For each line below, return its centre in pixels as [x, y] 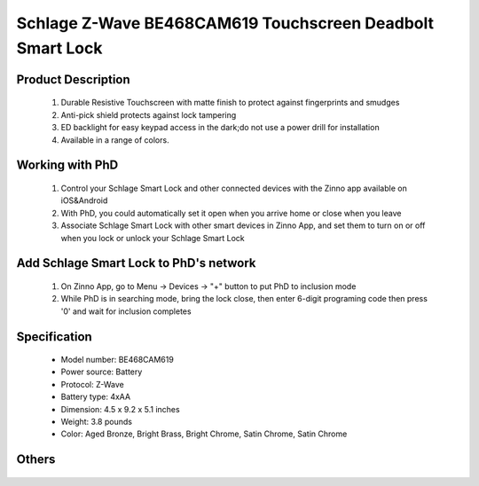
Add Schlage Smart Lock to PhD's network [136, 263]
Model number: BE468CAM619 [118, 360]
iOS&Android [84, 200]
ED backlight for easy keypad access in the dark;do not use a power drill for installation [220, 128]
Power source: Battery [102, 372]
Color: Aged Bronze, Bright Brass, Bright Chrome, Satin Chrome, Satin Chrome [204, 434]
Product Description [73, 79]
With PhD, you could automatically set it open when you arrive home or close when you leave [231, 213]
